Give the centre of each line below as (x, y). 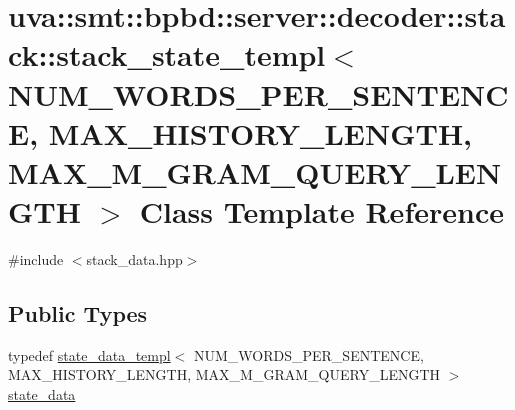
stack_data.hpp (134, 259)
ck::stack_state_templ (167, 54)
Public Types (78, 313)
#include (36, 259)
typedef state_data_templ (89, 354)
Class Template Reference (321, 211)
